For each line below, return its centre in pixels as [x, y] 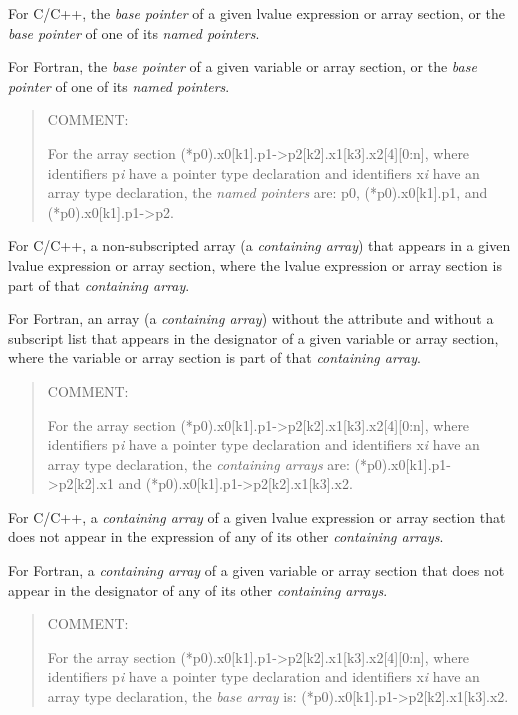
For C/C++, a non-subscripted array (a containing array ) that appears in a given [259, 245]
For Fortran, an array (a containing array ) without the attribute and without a [251, 318]
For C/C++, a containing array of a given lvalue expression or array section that [257, 516]
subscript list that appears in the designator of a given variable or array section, [253, 337]
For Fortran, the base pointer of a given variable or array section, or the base [242, 66]
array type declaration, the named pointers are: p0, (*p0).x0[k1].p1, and [267, 192]
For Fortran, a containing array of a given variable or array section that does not [256, 570]
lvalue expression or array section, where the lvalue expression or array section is [255, 264]
